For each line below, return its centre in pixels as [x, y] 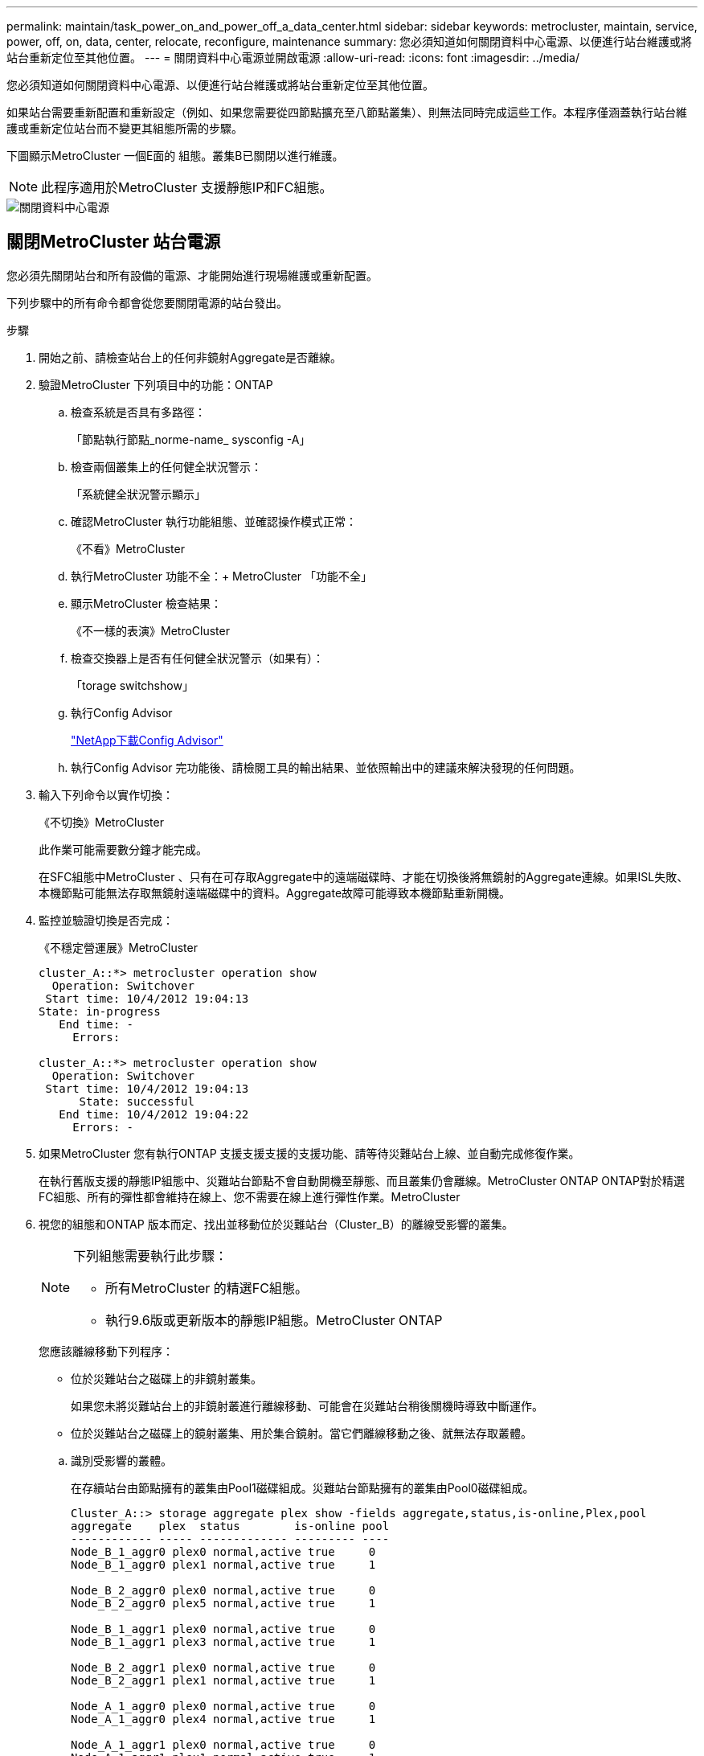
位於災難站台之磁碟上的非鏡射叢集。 [166, 1378]
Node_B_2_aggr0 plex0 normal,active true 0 [223, 1590]
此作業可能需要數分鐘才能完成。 [123, 849]
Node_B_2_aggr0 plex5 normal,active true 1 [223, 1603]
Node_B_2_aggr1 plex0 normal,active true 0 [223, 1667]
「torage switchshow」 [132, 685]
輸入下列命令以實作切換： [106, 794]
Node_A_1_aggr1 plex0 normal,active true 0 [223, 1744]
